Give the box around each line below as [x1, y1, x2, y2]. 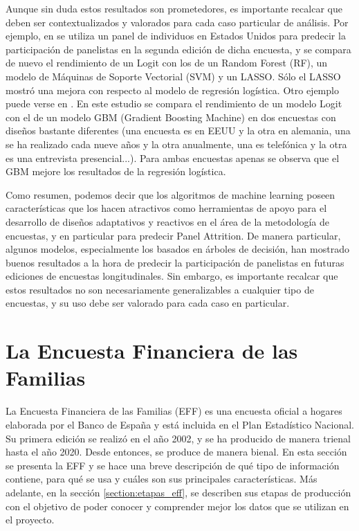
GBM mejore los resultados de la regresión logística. [6, 164, 226, 179]
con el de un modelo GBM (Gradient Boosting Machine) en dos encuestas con [6, 109, 336, 124]
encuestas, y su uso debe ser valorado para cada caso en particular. [6, 296, 290, 310]
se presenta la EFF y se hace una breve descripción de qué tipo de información [6, 458, 340, 472]
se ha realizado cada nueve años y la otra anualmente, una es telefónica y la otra [6, 136, 347, 151]
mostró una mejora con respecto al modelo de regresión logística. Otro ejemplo [6, 82, 339, 97]
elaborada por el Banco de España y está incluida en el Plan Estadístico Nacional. [6, 417, 355, 431]
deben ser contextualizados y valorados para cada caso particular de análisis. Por [6, 15, 349, 29]
